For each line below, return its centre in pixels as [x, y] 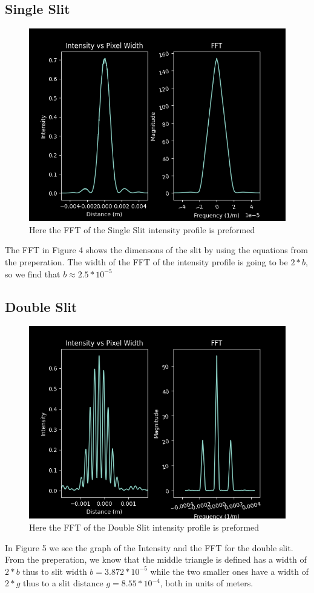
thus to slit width [55, 571]
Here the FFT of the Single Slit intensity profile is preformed [142, 229]
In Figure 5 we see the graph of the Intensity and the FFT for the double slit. [149, 547]
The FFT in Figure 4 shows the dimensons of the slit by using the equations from [156, 250]
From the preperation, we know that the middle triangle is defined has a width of [156, 559]
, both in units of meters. [207, 583]
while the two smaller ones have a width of [230, 571]
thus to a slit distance [63, 583]
